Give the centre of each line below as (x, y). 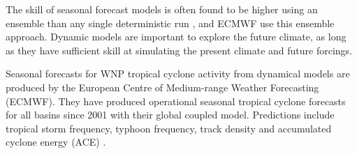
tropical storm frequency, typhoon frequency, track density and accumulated (169, 128)
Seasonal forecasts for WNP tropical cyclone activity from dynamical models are (178, 74)
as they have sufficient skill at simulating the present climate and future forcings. (179, 50)
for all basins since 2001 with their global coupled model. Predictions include (170, 115)
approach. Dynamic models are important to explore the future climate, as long (176, 37)
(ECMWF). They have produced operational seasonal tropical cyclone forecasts (176, 101)
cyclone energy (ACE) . (56, 142)
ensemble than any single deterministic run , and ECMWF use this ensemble (170, 23)
